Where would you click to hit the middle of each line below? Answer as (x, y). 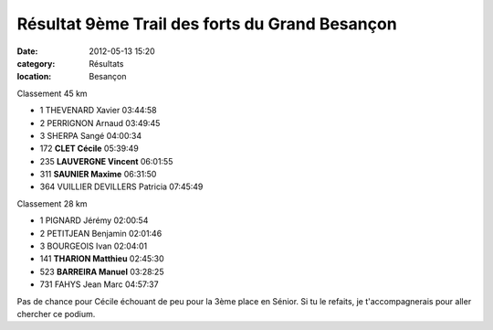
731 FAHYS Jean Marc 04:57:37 (99, 284)
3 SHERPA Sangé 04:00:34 (91, 135)
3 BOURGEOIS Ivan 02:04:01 (94, 246)
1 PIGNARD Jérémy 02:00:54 (94, 220)
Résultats (106, 63)
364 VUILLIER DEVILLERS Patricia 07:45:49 (121, 186)
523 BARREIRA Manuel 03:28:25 (102, 271)
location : (34, 77)
